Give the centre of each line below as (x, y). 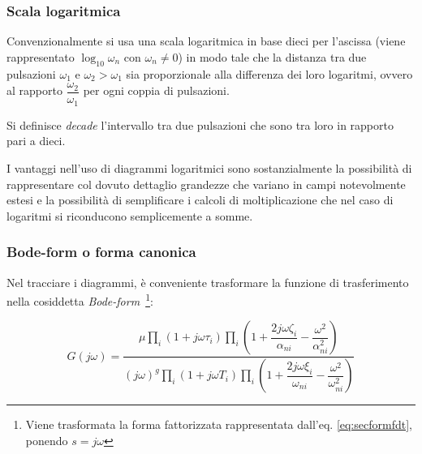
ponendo (47, 440)
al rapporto (34, 90)
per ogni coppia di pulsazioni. (156, 90)
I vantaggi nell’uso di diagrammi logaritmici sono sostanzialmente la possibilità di (209, 167)
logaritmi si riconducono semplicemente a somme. (130, 215)
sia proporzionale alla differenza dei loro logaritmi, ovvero (269, 73)
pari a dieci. (36, 141)
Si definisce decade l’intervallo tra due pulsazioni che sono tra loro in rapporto (200, 124)
